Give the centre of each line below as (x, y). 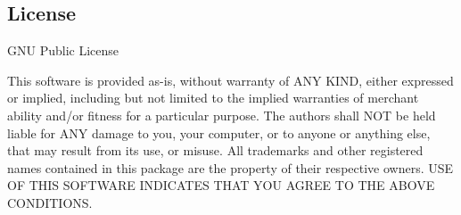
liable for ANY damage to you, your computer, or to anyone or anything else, (219, 132)
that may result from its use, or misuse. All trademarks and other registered (215, 150)
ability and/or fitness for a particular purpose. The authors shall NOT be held (222, 115)
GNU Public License (63, 50)
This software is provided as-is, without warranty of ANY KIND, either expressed (230, 80)
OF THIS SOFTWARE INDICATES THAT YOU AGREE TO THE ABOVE (221, 185)
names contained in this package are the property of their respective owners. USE (230, 167)
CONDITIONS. (50, 202)
